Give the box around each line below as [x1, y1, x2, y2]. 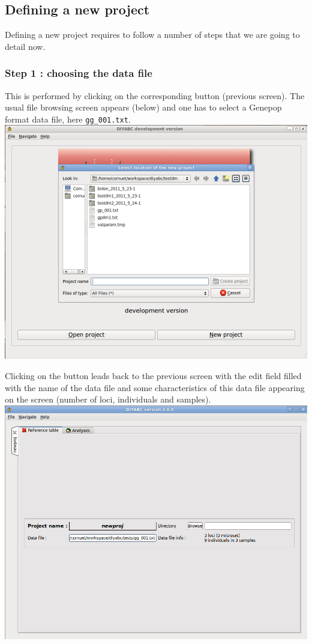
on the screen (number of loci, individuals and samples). [5, 393, 211, 406]
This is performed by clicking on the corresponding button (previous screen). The [5, 89, 305, 102]
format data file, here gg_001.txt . [5, 112, 131, 125]
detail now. [5, 40, 46, 52]
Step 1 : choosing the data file [5, 65, 152, 80]
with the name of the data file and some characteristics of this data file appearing [5, 381, 305, 393]
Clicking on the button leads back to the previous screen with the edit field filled [5, 369, 302, 382]
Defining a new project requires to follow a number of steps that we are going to [5, 28, 300, 41]
